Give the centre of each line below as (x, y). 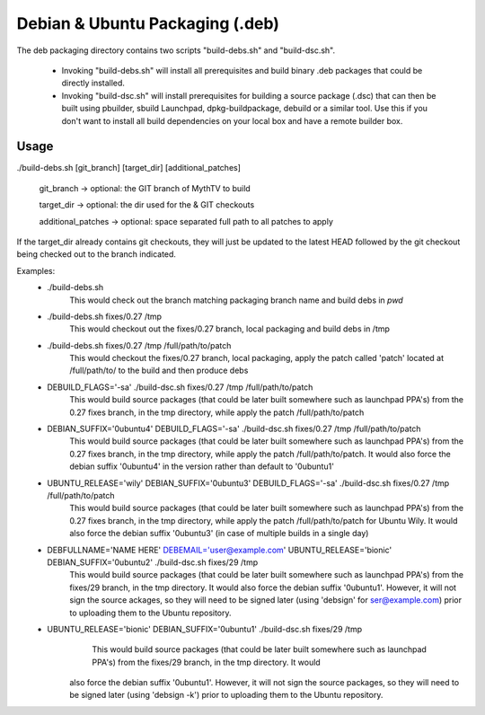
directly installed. (93, 83)
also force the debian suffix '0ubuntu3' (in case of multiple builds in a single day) (219, 534)
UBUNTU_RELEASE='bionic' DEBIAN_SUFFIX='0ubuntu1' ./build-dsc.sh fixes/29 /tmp (205, 629)
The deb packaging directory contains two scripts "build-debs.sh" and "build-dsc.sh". (176, 50)
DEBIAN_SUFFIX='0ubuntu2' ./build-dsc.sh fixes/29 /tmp (153, 562)
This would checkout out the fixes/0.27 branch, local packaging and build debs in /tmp (230, 329)
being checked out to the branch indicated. (97, 254)
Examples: (36, 270)
